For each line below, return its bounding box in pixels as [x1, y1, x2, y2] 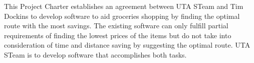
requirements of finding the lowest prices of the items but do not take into [4, 30, 231, 40]
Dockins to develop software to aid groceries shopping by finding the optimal [4, 10, 240, 21]
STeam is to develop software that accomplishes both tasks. [4, 49, 187, 60]
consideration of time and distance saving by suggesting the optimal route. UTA [4, 40, 250, 50]
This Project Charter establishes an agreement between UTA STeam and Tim [4, 1, 243, 11]
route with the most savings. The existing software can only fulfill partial [4, 20, 228, 31]
